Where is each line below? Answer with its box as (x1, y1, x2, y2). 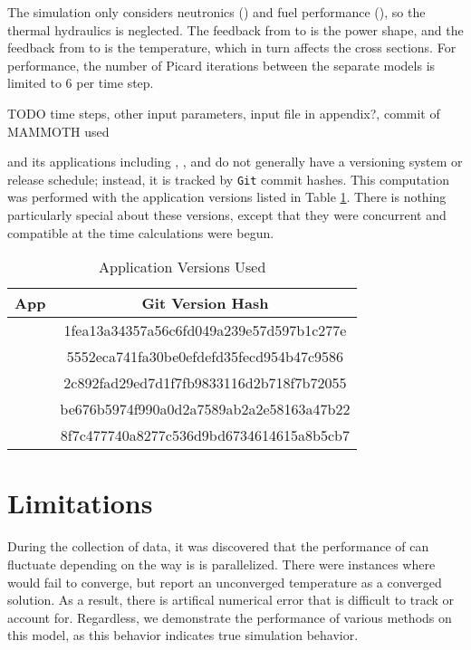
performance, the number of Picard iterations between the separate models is (7, 55, 436, 74)
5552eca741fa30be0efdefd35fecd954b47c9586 (66, 346, 344, 368)
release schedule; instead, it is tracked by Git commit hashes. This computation (7, 169, 449, 188)
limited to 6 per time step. (7, 73, 154, 92)
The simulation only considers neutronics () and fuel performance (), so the (7, 3, 426, 21)
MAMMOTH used (7, 121, 110, 140)
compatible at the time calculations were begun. (7, 223, 274, 242)
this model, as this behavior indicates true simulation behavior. (7, 626, 359, 645)
